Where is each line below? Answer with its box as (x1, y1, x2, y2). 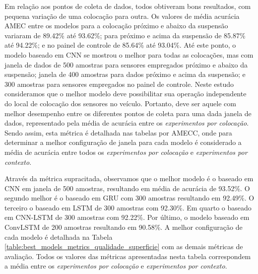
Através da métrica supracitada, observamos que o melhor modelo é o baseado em (4, 173, 254, 184)
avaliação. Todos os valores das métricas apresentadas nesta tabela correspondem (4, 251, 251, 261)
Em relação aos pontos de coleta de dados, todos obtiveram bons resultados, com (4, 1, 251, 11)
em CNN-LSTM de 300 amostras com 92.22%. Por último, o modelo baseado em (4, 212, 250, 222)
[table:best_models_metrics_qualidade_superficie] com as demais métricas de (4, 241, 243, 252)
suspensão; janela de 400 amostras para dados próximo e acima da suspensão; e (4, 69, 246, 79)
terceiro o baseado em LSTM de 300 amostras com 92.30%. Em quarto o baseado (4, 202, 252, 212)
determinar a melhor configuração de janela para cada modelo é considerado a (4, 137, 242, 147)
